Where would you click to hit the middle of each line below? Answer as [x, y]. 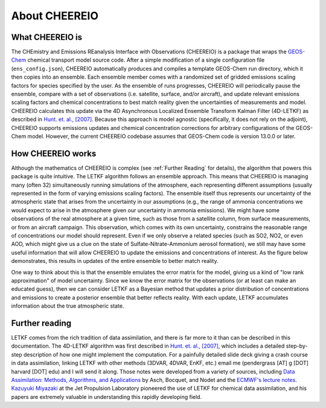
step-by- [297, 346]
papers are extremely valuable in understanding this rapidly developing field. [107, 397]
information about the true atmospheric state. [68, 306]
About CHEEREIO [55, 16]
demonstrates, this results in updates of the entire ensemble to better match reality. [115, 261]
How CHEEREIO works [54, 153]
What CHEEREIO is [47, 37]
